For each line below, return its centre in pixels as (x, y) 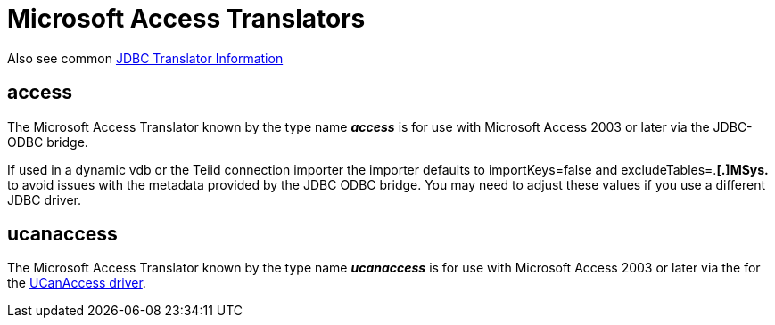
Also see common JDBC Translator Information (145, 58)
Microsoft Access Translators (186, 19)
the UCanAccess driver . (77, 283)
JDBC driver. (44, 199)
